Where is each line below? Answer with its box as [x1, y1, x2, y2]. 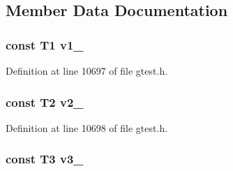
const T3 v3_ [6, 150, 84, 168]
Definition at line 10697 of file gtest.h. [6, 64, 168, 77]
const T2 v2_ [6, 93, 84, 110]
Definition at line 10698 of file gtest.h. [6, 120, 168, 135]
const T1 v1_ [6, 36, 84, 53]
